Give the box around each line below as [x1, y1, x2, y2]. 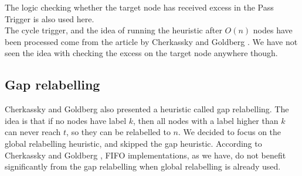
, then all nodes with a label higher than [133, 114, 279, 126]
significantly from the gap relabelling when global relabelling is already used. [5, 160, 281, 172]
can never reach [5, 126, 61, 138]
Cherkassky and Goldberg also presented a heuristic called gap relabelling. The [5, 103, 289, 115]
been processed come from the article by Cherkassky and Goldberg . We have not [5, 35, 298, 47]
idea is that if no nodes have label [5, 114, 127, 126]
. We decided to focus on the [178, 126, 281, 138]
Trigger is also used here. [5, 12, 94, 25]
